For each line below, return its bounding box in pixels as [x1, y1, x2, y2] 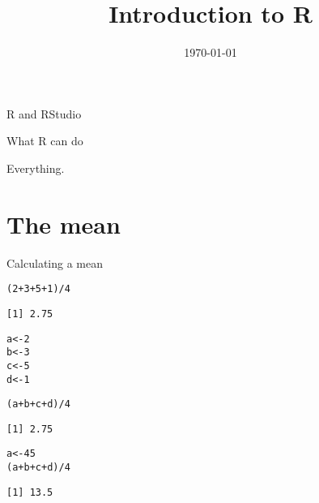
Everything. [6, 159, 65, 176]
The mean [6, 207, 121, 240]
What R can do [6, 132, 83, 149]
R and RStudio [6, 105, 82, 122]
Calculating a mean [6, 254, 103, 271]
